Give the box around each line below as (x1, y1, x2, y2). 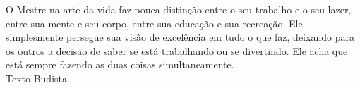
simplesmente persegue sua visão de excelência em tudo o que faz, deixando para (6, 30, 354, 44)
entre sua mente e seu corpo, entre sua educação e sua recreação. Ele (6, 15, 303, 30)
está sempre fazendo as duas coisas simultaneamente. (6, 57, 234, 72)
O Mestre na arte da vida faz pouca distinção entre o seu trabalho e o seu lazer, (6, 2, 352, 16)
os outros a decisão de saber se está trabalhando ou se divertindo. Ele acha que (6, 43, 348, 58)
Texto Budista (6, 70, 67, 85)
